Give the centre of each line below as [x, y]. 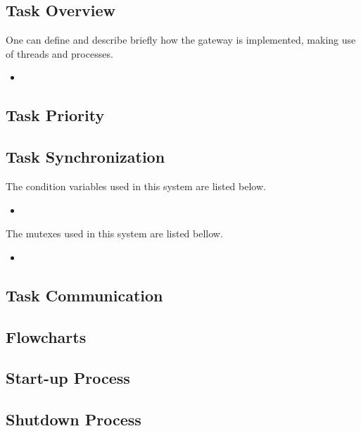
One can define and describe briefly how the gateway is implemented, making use [181, 40]
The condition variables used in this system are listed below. [136, 186]
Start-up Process [68, 378]
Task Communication [84, 295]
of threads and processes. [59, 53]
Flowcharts [46, 336]
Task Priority [55, 115]
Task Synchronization [85, 157]
